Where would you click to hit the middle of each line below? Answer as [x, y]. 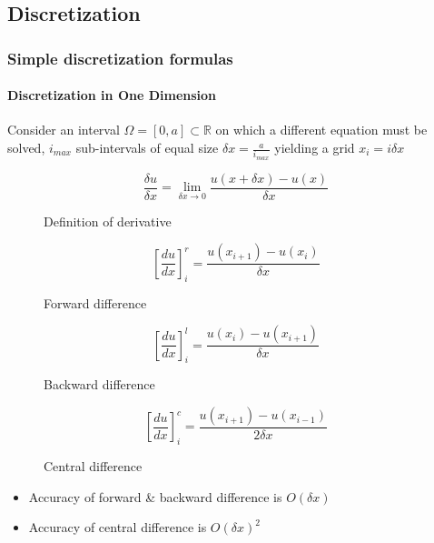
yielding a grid [315, 148]
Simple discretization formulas [120, 58]
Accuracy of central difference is [118, 527]
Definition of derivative [108, 221]
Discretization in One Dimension [112, 95]
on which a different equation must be [321, 130]
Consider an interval [64, 130]
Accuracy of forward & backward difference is [155, 496]
